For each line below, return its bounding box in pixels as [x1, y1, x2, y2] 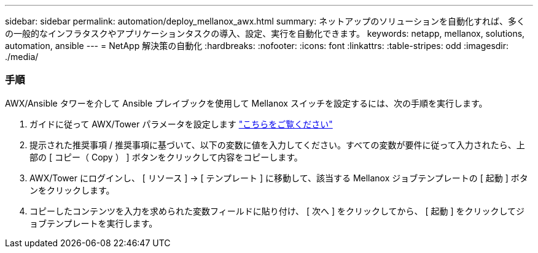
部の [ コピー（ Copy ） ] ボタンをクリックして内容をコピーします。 [29, 151, 303, 162]
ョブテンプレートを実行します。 [29, 217, 158, 228]
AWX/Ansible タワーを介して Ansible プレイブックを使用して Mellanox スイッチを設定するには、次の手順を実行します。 [5, 97, 488, 108]
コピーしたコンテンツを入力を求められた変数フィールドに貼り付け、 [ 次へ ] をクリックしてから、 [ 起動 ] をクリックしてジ [29, 205, 525, 216]
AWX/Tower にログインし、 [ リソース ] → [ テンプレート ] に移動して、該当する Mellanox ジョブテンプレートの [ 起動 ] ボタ [29, 172, 528, 183]
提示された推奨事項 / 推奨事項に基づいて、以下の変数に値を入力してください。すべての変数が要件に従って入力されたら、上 [29, 139, 525, 150]
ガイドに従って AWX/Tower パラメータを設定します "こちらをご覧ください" [29, 118, 333, 129]
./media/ [5, 51, 39, 62]
